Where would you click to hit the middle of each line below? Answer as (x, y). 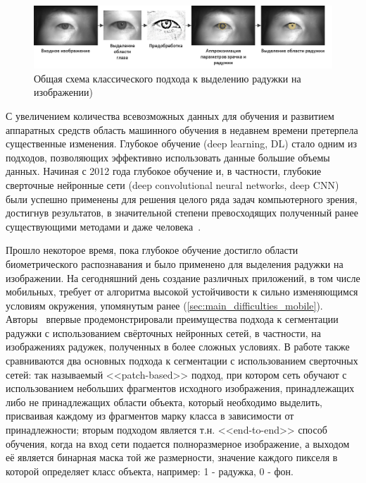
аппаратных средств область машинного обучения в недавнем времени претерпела (182, 129)
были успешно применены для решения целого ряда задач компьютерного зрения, (182, 198)
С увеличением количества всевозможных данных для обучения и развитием (170, 115)
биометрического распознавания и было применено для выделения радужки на (175, 263)
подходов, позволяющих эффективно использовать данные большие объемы (168, 157)
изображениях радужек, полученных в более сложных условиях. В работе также (178, 347)
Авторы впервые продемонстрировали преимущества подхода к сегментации (172, 319)
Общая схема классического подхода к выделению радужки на (168, 78)
